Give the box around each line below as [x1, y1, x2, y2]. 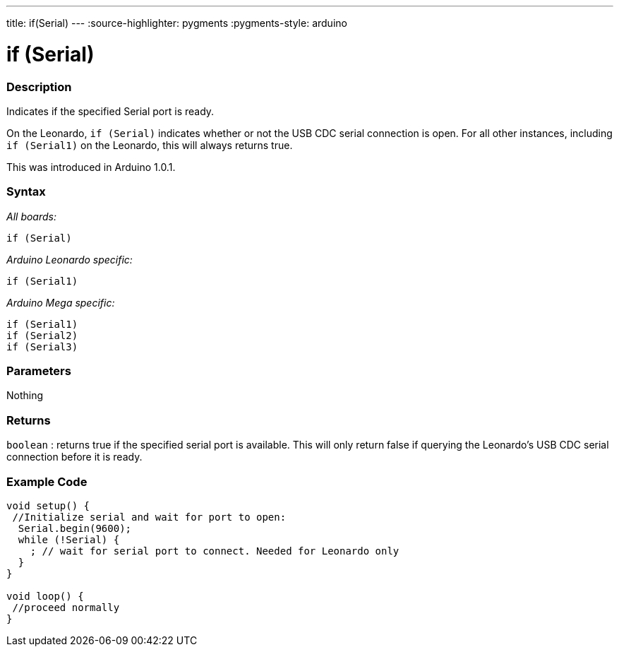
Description [6, 79, 72, 94]
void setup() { [6, 499, 90, 511]
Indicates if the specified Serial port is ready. [6, 105, 215, 117]
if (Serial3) [6, 340, 78, 352]
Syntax [6, 184, 46, 199]
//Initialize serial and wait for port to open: [12, 511, 287, 523]
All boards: [6, 210, 56, 223]
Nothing [6, 389, 44, 402]
